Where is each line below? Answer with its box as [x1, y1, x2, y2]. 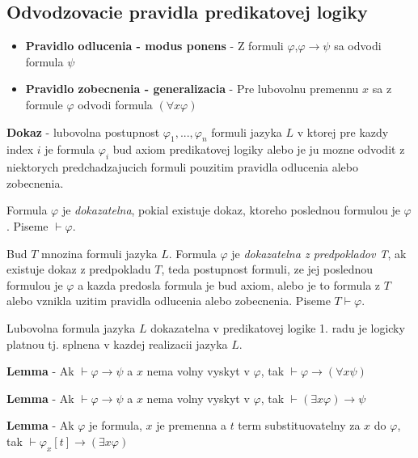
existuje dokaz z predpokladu [6, 261, 151, 278]
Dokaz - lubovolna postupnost [6, 123, 160, 140]
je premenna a [156, 417, 226, 434]
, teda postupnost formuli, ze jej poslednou [161, 261, 374, 278]
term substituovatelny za [238, 417, 361, 434]
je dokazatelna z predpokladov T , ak [231, 244, 407, 261]
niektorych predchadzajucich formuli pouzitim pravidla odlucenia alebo [6, 159, 359, 176]
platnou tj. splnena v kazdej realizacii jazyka [6, 335, 228, 352]
